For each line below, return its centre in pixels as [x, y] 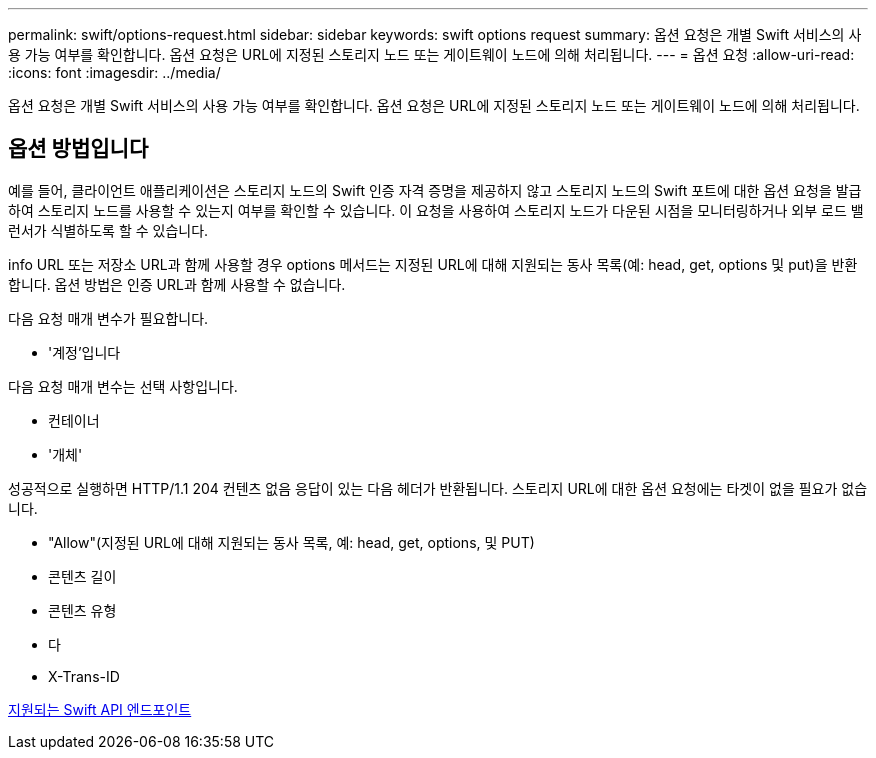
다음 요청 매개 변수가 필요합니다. [108, 318]
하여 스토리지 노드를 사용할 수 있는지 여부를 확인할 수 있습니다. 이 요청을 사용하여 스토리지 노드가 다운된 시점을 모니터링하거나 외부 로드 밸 [436, 210]
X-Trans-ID [84, 676]
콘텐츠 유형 [82, 610]
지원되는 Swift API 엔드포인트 [100, 709]
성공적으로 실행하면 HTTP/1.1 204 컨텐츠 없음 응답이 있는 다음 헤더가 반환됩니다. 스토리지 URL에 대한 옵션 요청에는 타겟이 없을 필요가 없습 [438, 488]
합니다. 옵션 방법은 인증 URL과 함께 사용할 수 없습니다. [177, 284]
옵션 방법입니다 [78, 149]
